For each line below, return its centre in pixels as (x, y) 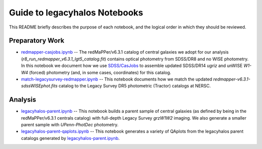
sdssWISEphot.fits (39, 86)
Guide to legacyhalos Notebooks (76, 13)
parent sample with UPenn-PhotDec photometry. (70, 125)
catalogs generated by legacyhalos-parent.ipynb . (70, 138)
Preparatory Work (37, 41)
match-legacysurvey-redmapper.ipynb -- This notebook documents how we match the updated (117, 79)
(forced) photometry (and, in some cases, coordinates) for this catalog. (100, 72)
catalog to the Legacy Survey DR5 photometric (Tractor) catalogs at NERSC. (135, 86)
